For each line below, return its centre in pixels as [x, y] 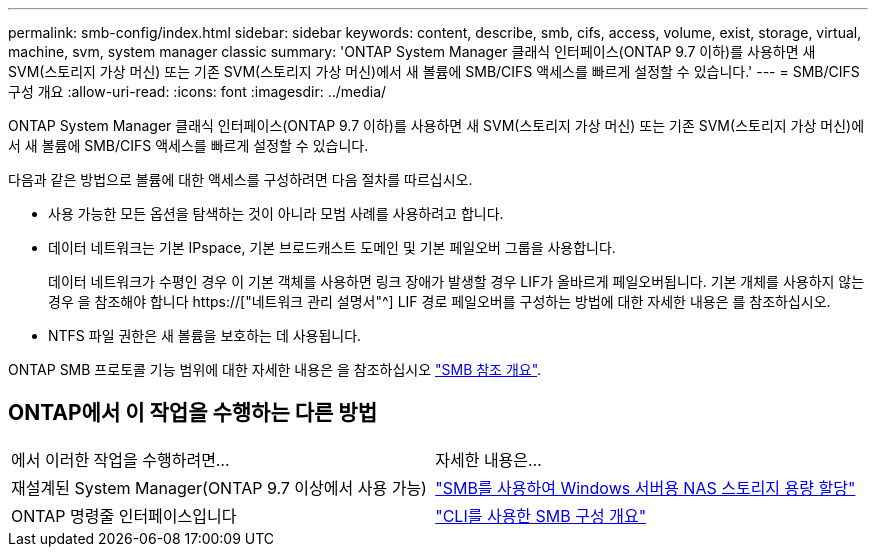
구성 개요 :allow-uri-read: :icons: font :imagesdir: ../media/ [197, 91]
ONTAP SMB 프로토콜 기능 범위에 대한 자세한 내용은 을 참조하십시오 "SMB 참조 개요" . [275, 369]
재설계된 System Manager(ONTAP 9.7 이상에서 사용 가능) [219, 487]
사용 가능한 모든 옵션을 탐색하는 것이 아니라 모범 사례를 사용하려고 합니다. [276, 213]
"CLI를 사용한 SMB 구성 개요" [541, 515]
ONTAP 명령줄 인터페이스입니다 [124, 515]
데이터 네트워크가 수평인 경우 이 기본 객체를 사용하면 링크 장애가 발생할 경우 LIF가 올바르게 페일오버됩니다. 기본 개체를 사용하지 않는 [456, 281]
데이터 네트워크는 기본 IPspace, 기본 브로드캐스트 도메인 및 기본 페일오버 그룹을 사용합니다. [332, 247]
